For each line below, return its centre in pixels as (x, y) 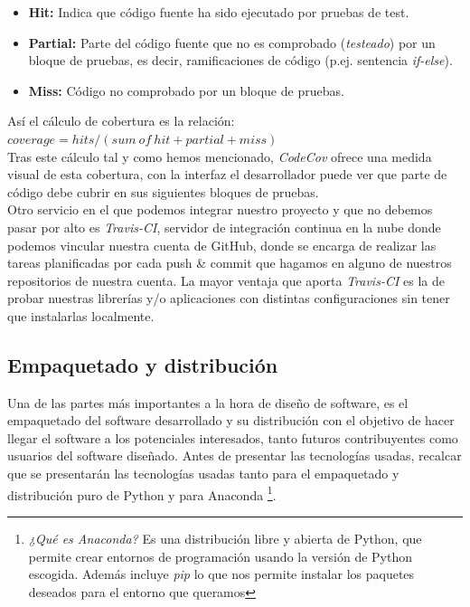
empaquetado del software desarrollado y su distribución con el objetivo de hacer (231, 420)
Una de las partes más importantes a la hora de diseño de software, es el (208, 402)
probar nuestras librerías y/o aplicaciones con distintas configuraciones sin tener (229, 298)
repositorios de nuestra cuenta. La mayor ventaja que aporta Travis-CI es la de (226, 280)
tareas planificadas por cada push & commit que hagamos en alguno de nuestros (230, 263)
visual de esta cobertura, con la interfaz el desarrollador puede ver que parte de (227, 174)
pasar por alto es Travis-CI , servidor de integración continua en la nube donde (224, 227)
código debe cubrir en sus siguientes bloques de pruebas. (163, 191)
